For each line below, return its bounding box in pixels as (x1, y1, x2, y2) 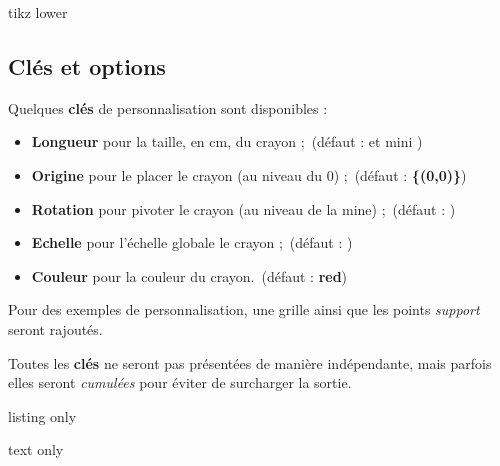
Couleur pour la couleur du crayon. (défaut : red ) (31, 265, 348, 286)
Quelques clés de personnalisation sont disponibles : (8, 97, 328, 118)
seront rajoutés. (8, 318, 103, 339)
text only (8, 439, 64, 460)
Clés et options (8, 50, 166, 81)
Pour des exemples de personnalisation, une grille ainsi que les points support (8, 299, 480, 320)
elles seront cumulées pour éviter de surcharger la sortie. (8, 372, 352, 393)
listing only (8, 405, 77, 426)
